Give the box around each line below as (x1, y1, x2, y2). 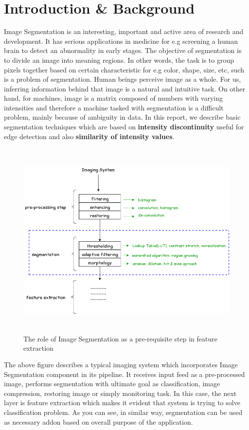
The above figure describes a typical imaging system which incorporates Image (4, 359, 238, 369)
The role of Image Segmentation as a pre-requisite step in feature (23, 333, 217, 343)
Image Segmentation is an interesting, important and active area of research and (4, 26, 244, 36)
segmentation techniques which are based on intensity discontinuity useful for (4, 122, 244, 132)
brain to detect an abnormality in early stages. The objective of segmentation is (4, 45, 242, 55)
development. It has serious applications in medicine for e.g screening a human (4, 36, 238, 46)
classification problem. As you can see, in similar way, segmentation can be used (4, 407, 243, 417)
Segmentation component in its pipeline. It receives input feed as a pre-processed (4, 369, 245, 379)
